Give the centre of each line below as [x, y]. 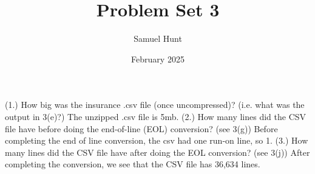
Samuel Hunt [158, 38]
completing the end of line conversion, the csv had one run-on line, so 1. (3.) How [157, 140]
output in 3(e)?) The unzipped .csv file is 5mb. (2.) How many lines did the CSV [156, 116]
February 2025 [158, 59]
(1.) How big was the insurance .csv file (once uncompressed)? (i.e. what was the [155, 105]
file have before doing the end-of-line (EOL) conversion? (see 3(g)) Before [141, 128]
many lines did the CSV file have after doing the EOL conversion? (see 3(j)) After [157, 152]
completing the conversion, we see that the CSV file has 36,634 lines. [133, 164]
